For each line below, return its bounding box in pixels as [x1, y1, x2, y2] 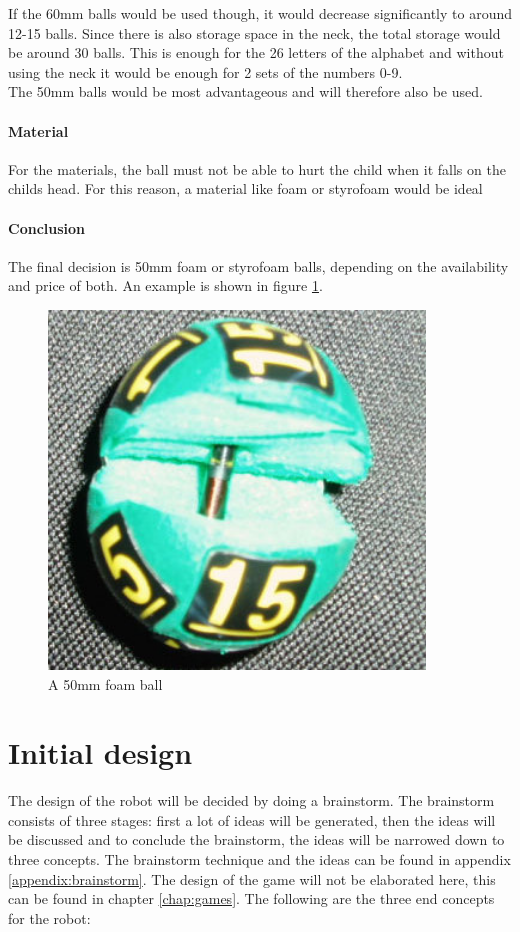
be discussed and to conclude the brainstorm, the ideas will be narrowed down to [8, 829, 505, 850]
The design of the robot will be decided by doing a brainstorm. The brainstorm [8, 790, 495, 811]
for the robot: [8, 907, 91, 928]
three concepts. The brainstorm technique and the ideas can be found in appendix [8, 849, 511, 870]
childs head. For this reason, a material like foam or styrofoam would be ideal [8, 178, 483, 199]
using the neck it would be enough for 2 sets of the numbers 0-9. [8, 61, 403, 82]
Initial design [8, 732, 193, 773]
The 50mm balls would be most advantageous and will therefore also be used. [8, 81, 483, 102]
